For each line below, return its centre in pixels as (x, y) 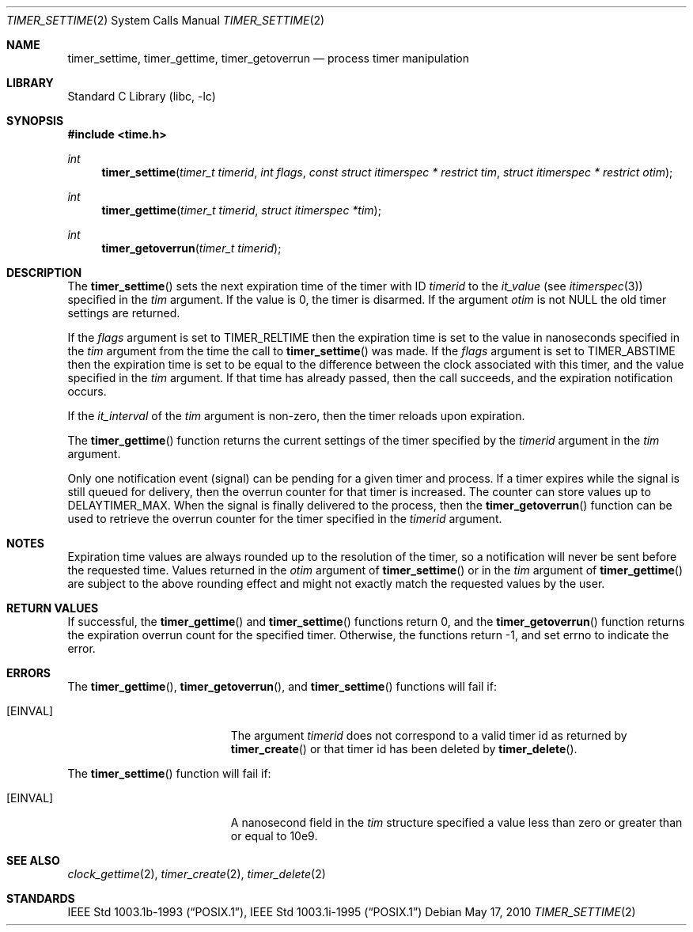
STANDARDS (41, 898)
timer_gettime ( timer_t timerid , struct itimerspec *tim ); (241, 210)
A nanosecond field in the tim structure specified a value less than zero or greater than (456, 822)
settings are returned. (124, 313)
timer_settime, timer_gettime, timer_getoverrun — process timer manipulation (269, 58)
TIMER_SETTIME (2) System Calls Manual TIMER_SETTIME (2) (166, 20)
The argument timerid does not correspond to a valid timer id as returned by (429, 735)
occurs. (87, 391)
